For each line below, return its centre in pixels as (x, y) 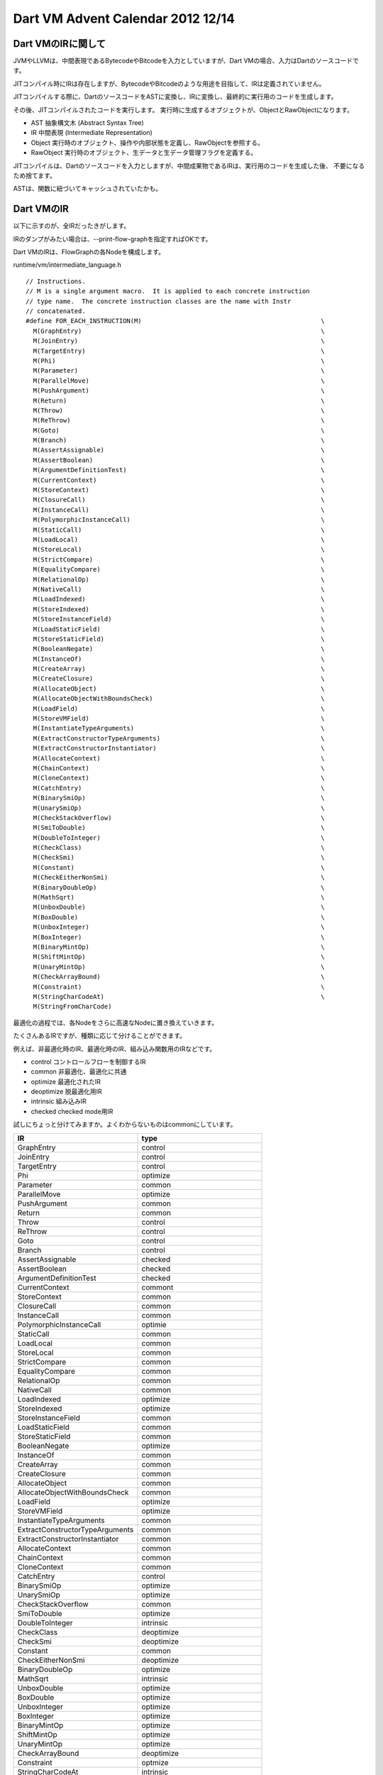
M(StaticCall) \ (179, 530)
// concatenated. (56, 311)
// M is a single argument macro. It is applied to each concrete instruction (168, 291)
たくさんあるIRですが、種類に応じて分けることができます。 (100, 1036)
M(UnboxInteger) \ (179, 927)
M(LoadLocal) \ (179, 539)
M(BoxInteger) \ (179, 937)
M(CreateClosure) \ (179, 679)
